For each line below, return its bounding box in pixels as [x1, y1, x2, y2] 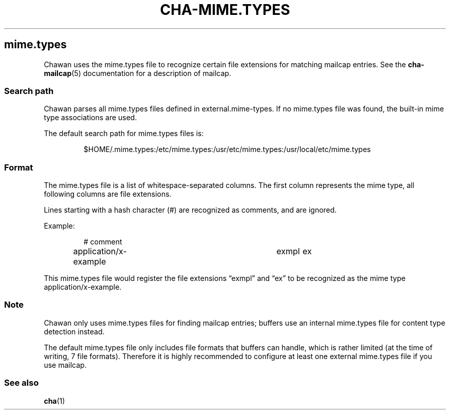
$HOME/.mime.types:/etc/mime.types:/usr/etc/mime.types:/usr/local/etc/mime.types [83, 145, 371, 154]
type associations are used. [44, 113, 137, 122]
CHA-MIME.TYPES [160, 1, 290, 18]
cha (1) [44, 396, 65, 405]
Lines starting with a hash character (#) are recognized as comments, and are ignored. [44, 205, 337, 215]
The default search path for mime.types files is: [44, 129, 204, 138]
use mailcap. [44, 360, 87, 369]
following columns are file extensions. [44, 190, 172, 199]
